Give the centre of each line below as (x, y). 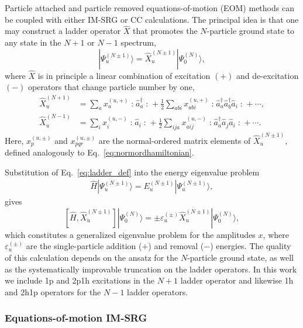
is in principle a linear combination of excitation (124, 75)
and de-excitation (268, 75)
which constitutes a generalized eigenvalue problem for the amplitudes (130, 234)
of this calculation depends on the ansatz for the (92, 258)
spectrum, (138, 42)
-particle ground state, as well (240, 258)
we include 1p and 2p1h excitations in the (80, 280)
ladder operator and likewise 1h (237, 280)
